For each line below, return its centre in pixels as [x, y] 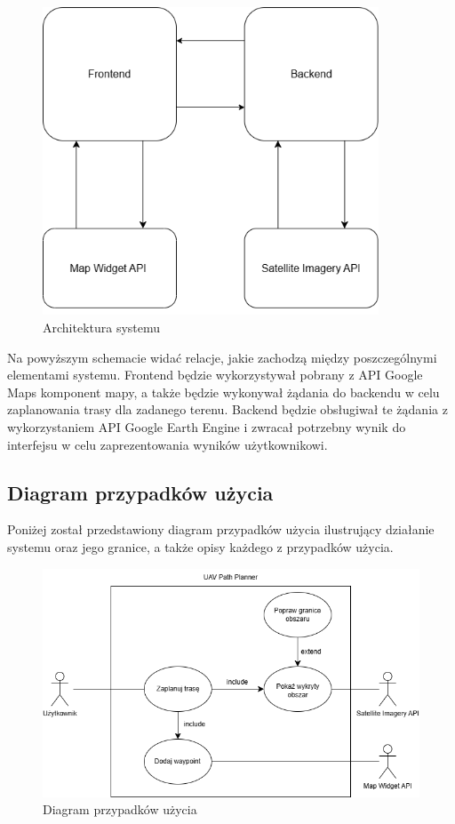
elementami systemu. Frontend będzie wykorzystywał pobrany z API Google [215, 375]
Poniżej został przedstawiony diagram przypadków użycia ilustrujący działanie [221, 529]
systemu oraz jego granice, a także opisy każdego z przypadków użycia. [200, 546]
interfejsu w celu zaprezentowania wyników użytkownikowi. [168, 444]
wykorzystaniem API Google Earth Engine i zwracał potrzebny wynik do [207, 427]
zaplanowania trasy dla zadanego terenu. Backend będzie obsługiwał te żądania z [227, 409]
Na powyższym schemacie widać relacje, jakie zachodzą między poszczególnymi [222, 357]
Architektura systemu [102, 328]
